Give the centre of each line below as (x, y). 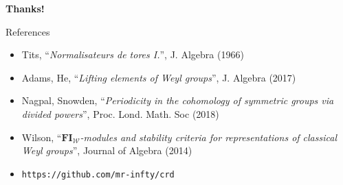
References (28, 31)
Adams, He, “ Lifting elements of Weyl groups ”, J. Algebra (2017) (159, 77)
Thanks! (25, 8)
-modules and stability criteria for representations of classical (208, 137)
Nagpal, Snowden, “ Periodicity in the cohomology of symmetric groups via (178, 100)
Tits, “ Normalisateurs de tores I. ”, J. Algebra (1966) (133, 54)
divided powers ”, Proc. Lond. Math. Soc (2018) (120, 113)
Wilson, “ (42, 137)
